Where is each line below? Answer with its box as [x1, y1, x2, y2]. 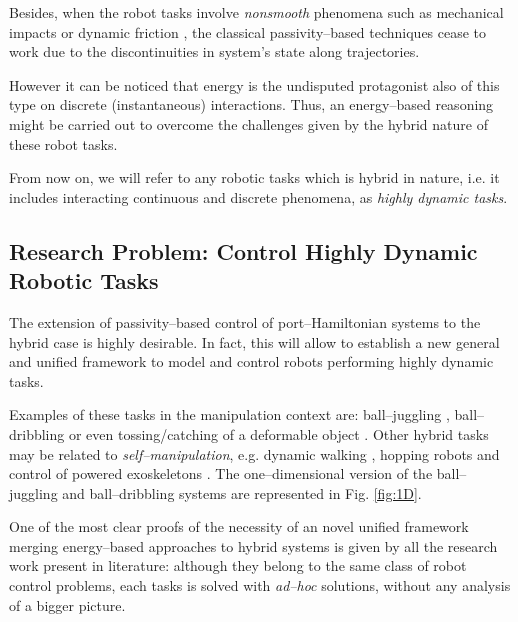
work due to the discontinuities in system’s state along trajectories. [9, 41, 420, 62]
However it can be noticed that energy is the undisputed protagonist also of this [9, 74, 500, 95]
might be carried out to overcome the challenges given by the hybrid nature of [9, 113, 488, 134]
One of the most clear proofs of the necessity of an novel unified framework [9, 516, 469, 537]
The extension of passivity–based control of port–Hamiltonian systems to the [9, 311, 481, 332]
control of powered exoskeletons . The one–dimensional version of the [9, 463, 433, 484]
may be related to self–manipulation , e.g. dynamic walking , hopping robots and [9, 443, 500, 464]
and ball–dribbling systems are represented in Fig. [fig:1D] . [62, 482, 422, 503]
